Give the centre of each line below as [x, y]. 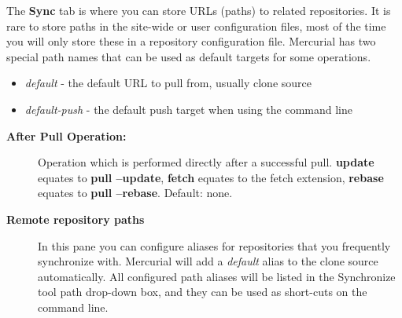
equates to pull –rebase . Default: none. [135, 193]
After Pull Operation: [66, 135]
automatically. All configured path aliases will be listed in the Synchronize [217, 276]
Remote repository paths [76, 219]
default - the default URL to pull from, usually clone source [168, 83]
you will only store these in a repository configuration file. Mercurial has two [191, 41]
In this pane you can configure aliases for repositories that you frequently [214, 245]
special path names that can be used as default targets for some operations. [189, 56]
